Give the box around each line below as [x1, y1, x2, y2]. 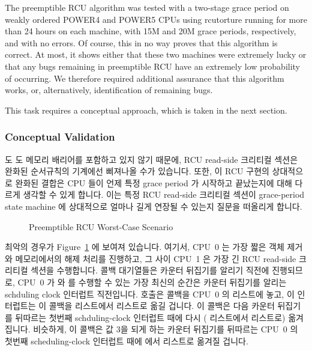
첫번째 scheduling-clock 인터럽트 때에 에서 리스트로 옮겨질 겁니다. [5, 334, 248, 347]
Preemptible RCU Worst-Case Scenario [29, 220, 173, 233]
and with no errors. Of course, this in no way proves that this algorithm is [5, 36, 278, 49]
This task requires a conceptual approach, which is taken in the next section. [5, 103, 287, 116]
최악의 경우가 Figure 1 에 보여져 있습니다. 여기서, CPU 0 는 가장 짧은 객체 [5, 240, 284, 253]
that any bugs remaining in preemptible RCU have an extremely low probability [5, 60, 300, 72]
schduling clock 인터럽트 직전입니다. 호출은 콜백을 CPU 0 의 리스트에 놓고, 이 [5, 287, 295, 300]
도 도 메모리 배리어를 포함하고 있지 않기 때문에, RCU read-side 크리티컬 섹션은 [5, 153, 298, 165]
